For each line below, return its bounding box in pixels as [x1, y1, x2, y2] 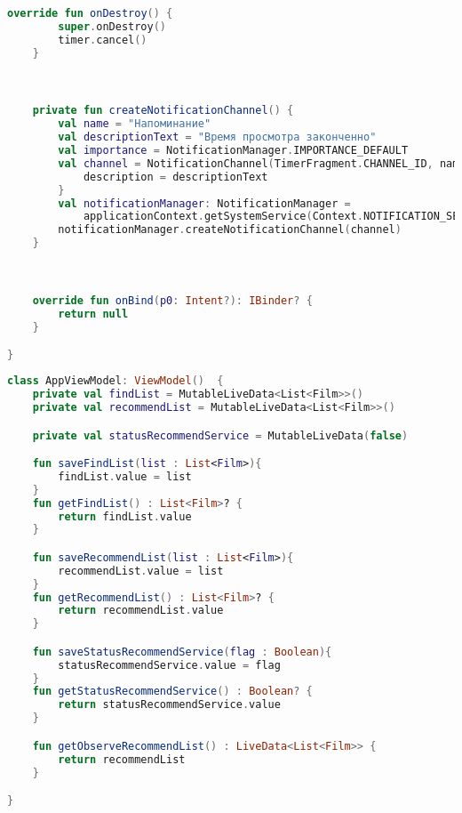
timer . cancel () [58, 33, 147, 46]
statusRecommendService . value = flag [58, 658, 281, 672]
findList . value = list [58, 470, 192, 483]
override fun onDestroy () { [7, 7, 173, 20]
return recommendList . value [58, 604, 224, 617]
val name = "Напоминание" [58, 117, 211, 131]
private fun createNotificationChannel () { [32, 104, 294, 117]
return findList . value [58, 510, 192, 523]
